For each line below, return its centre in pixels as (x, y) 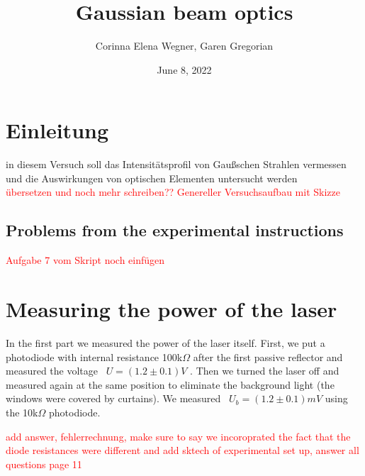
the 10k (22, 412)
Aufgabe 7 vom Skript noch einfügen (85, 260)
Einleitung (57, 130)
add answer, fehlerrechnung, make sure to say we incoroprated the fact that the (178, 436)
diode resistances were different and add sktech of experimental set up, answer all (182, 450)
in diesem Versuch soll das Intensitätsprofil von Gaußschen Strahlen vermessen (176, 164)
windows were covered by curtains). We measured (113, 398)
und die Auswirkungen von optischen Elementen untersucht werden (152, 178)
